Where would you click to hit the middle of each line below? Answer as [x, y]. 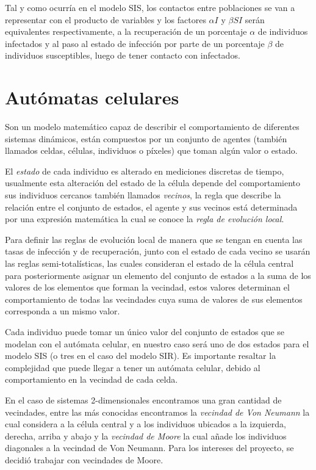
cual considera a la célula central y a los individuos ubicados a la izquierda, [145, 424]
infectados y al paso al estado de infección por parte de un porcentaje [135, 43]
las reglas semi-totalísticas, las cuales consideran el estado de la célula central [149, 263]
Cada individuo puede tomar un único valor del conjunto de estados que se [145, 331]
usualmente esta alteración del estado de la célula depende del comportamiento [153, 183]
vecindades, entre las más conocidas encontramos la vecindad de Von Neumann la [157, 412]
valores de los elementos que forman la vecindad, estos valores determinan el [147, 287]
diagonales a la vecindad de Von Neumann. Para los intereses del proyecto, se [149, 448]
